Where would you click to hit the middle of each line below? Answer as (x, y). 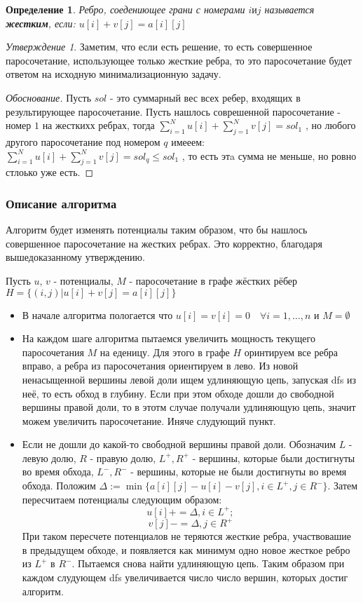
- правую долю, (123, 458)
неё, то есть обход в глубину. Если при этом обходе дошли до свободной (178, 393)
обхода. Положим (59, 486)
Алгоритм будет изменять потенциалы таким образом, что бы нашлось (157, 230)
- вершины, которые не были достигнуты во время (239, 472)
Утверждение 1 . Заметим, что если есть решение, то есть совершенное (159, 47)
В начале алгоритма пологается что (97, 314)
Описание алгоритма (61, 203)
